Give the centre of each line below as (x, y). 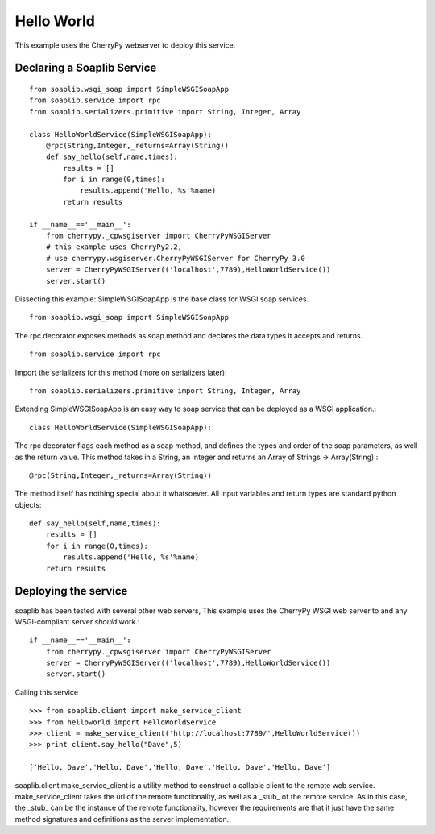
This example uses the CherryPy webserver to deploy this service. (125, 45)
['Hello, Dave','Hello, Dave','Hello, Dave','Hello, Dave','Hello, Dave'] (180, 767)
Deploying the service (71, 591)
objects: (28, 504)
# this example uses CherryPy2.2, (114, 247)
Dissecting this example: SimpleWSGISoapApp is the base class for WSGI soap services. (162, 299)
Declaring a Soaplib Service (86, 68)
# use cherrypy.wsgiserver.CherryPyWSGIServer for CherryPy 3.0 (175, 258)
